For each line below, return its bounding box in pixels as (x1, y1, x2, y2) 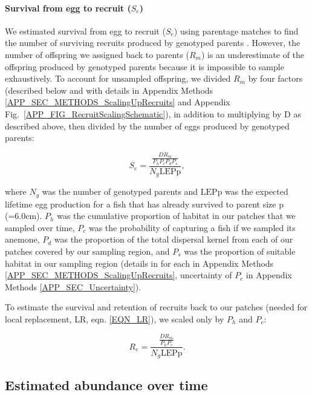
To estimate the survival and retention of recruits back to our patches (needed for (5, 301, 308, 313)
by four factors (248, 72, 303, 85)
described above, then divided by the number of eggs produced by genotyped (5, 119, 290, 132)
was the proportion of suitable (184, 245, 296, 257)
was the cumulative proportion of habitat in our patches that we (57, 209, 296, 222)
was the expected (225, 185, 288, 198)
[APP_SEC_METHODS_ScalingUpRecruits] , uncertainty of (5, 269, 232, 281)
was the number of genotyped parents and (42, 185, 198, 198)
